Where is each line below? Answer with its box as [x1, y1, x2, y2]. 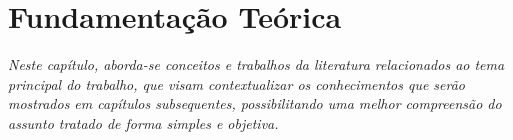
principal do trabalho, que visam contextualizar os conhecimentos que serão [8, 73, 466, 94]
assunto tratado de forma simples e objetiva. [8, 112, 279, 133]
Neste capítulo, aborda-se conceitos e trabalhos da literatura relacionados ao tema [8, 54, 505, 75]
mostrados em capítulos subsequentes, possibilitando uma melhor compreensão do [8, 93, 502, 114]
